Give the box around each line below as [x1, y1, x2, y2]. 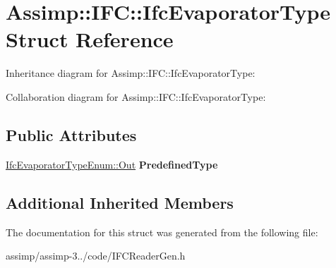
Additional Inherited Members [6, 191, 234, 213]
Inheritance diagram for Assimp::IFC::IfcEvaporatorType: [6, 66, 256, 80]
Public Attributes [6, 123, 137, 145]
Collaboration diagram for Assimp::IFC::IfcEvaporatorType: [6, 89, 266, 104]
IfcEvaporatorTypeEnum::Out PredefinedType [6, 157, 218, 171]
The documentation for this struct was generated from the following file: [6, 224, 318, 239]
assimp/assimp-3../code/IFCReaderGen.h [6, 248, 186, 263]
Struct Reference [6, 25, 174, 54]
